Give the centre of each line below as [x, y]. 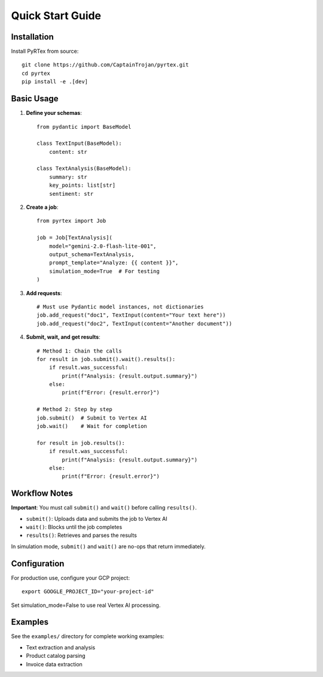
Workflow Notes [42, 494]
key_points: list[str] [82, 185]
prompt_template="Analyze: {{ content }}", [114, 263]
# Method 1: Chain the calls [79, 351]
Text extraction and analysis [61, 647]
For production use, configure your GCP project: [70, 578]
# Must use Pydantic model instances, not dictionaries [120, 306]
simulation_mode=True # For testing [104, 271]
